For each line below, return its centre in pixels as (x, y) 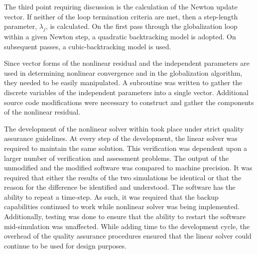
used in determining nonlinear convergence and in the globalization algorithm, (123, 72)
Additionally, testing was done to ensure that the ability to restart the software (125, 216)
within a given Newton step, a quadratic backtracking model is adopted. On (120, 36)
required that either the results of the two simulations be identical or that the (123, 177)
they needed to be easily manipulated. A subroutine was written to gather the (123, 82)
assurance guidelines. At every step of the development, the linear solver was (121, 138)
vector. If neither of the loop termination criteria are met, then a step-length (121, 16)
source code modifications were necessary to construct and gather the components (129, 102)
